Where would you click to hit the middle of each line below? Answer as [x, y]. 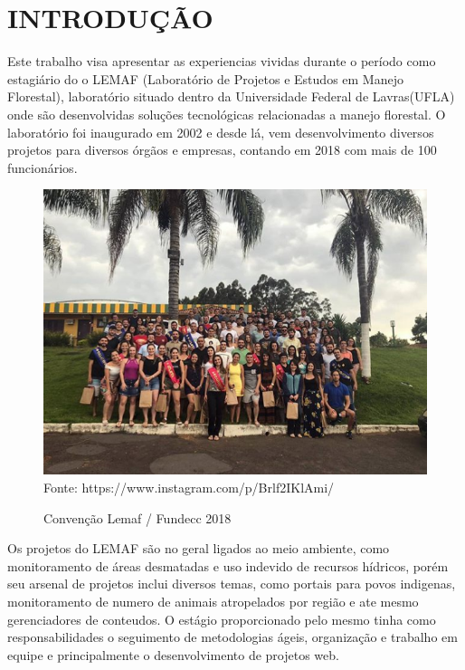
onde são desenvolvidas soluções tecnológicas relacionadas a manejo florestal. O [227, 114]
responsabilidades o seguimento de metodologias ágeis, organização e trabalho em [232, 637]
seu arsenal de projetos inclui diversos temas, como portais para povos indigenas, [232, 584]
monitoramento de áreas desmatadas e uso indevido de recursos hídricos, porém [228, 565]
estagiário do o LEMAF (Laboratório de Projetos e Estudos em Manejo [205, 78]
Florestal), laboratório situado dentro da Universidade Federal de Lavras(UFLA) [231, 96]
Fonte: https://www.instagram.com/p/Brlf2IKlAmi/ [189, 488]
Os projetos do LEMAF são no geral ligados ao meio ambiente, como [199, 548]
